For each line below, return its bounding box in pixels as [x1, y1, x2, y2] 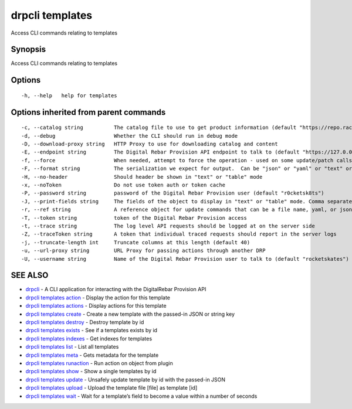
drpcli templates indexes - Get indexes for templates [25, 335, 153, 342]
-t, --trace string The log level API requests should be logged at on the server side [21, 223, 315, 229]
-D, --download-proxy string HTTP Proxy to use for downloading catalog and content [21, 141, 278, 148]
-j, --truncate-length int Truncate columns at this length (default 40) [21, 239, 251, 246]
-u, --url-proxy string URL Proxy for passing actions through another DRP [21, 247, 266, 254]
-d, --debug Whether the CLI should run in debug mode [21, 132, 238, 139]
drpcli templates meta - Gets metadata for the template [25, 352, 159, 359]
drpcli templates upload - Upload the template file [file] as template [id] [25, 384, 198, 391]
